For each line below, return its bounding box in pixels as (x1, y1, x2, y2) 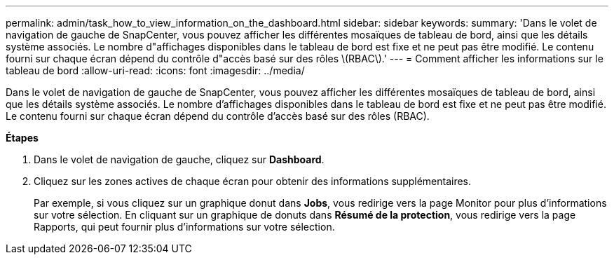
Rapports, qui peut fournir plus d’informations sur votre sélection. (34, 221, 335, 233)
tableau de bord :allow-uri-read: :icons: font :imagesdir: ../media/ (6, 64, 305, 76)
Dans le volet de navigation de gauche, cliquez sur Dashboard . (34, 153, 325, 165)
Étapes (6, 132, 39, 144)
